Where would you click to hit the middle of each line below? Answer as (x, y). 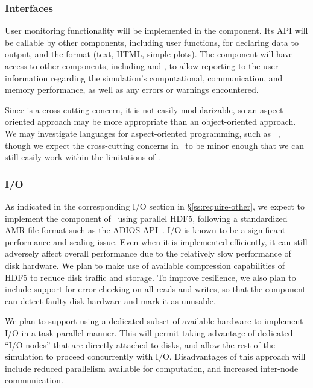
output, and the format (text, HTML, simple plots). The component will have (149, 54)
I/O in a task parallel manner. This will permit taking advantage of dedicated (149, 332)
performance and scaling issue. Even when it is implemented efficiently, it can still (156, 241)
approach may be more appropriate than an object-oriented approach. (167, 121)
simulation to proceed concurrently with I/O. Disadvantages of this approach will (155, 356)
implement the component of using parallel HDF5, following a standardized (146, 218)
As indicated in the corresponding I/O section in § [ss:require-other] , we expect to (155, 206)
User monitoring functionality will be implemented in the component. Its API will (156, 30)
